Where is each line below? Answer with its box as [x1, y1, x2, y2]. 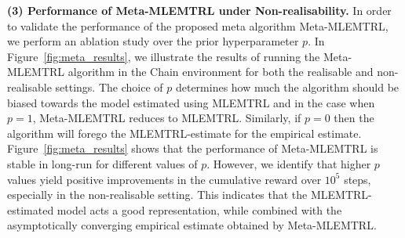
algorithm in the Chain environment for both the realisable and [67, 63, 374, 80]
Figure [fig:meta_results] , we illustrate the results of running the [7, 48, 320, 64]
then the [334, 110, 374, 126]
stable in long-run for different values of [7, 155, 198, 171]
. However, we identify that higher [206, 155, 371, 171]
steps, [344, 171, 371, 187]
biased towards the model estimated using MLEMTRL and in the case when [7, 94, 375, 110]
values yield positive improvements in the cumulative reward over [7, 171, 322, 187]
